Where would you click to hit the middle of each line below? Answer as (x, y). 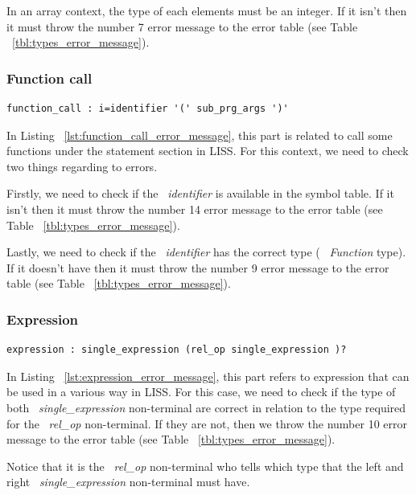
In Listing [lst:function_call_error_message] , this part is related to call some (200, 135)
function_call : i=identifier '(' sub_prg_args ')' (148, 108)
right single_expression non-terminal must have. (128, 482)
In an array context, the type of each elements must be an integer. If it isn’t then (207, 10)
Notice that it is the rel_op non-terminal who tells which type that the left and (205, 466)
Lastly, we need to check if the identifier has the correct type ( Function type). (206, 252)
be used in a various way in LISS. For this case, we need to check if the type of (201, 392)
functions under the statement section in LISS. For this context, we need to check (208, 151)
